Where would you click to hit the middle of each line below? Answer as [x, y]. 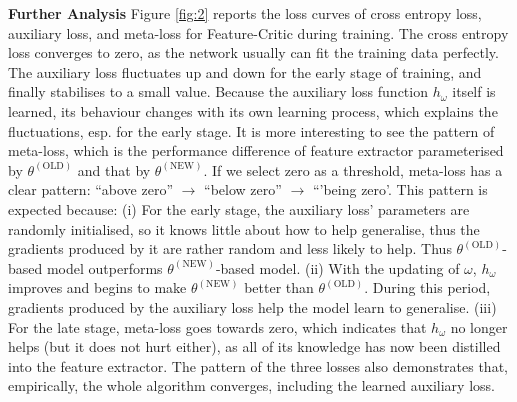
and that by [114, 169]
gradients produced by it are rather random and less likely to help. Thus [230, 248]
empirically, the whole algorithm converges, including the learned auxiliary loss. [251, 385]
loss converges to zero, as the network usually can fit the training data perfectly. [253, 52]
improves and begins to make [97, 287]
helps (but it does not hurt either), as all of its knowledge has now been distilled [254, 346]
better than [279, 287]
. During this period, [427, 287]
